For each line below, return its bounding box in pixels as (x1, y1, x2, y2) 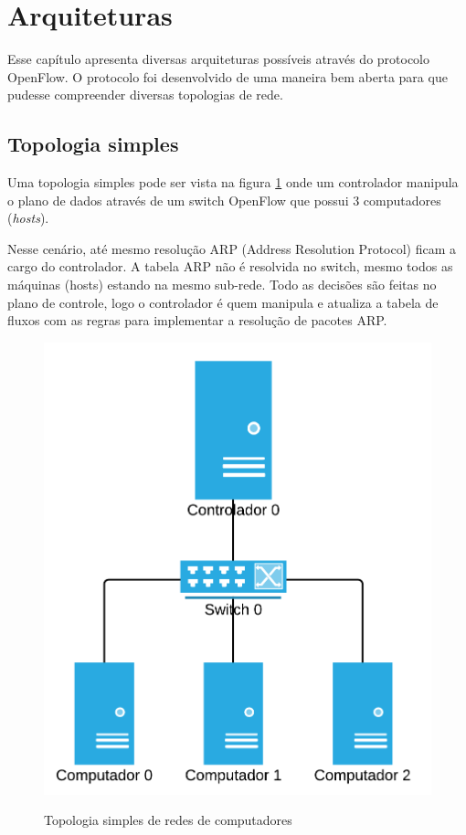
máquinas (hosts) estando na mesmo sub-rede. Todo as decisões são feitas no (7, 275, 437, 294)
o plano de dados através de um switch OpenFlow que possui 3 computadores (7, 190, 441, 209)
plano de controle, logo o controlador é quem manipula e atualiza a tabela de (7, 292, 439, 312)
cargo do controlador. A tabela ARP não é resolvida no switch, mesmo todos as (7, 257, 453, 276)
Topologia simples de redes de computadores (44, 810, 292, 830)
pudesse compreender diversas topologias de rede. (7, 85, 283, 104)
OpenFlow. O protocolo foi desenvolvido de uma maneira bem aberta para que (7, 67, 448, 86)
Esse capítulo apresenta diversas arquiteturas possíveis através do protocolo (7, 49, 430, 69)
